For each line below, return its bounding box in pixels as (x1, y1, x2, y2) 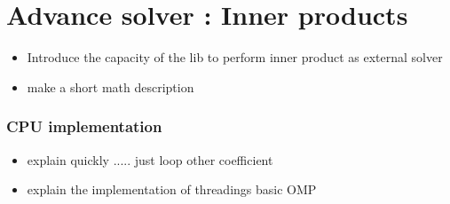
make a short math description (27, 77, 194, 96)
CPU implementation (6, 115, 162, 137)
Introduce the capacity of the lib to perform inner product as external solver (27, 48, 443, 67)
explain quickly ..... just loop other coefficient (27, 150, 273, 169)
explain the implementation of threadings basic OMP (27, 180, 317, 199)
